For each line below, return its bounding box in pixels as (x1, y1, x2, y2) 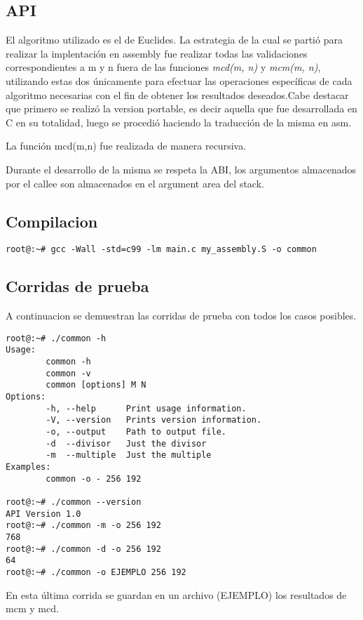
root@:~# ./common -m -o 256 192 (6, 520, 161, 531)
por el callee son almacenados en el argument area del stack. (6, 176, 264, 190)
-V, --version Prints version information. (46, 415, 262, 426)
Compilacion (6, 210, 98, 232)
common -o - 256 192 (46, 473, 142, 484)
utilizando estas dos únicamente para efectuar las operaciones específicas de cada (6, 73, 352, 88)
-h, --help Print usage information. (46, 403, 247, 414)
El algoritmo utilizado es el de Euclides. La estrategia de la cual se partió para (6, 32, 343, 47)
